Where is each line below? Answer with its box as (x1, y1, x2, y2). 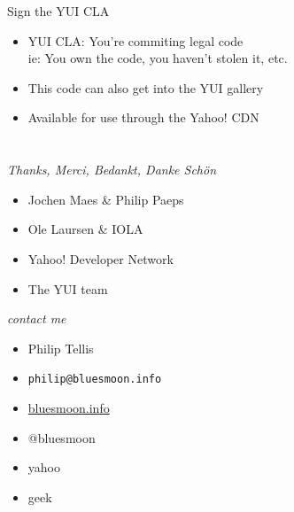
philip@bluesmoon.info (27, 373, 162, 386)
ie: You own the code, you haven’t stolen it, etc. (27, 49, 288, 67)
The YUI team (27, 279, 108, 298)
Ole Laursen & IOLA (27, 220, 143, 238)
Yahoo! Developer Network (27, 249, 174, 268)
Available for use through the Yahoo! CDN (27, 108, 259, 127)
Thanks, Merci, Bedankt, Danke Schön (7, 160, 217, 179)
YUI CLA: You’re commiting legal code (27, 31, 244, 50)
